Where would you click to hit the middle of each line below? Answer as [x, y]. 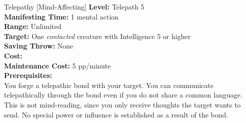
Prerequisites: [28, 75]
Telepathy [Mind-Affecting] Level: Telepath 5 [74, 6]
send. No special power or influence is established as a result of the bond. [116, 114]
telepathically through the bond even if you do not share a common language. [123, 95]
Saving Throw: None [39, 46]
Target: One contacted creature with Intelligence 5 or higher [97, 36]
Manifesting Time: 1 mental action [61, 16]
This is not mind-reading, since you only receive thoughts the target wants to [122, 104]
